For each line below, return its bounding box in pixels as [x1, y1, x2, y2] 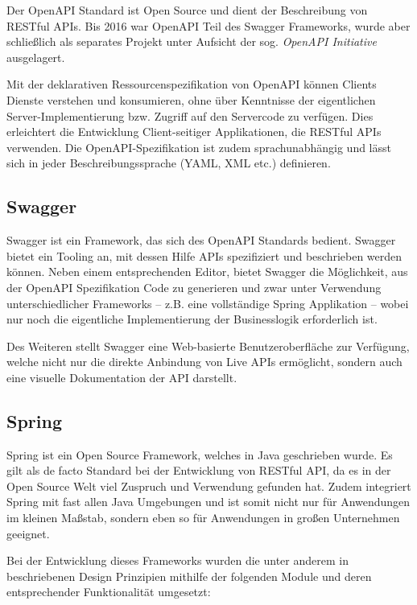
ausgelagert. [6, 48, 65, 65]
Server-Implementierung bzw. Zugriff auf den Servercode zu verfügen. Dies [6, 107, 374, 124]
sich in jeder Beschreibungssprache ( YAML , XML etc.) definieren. [6, 154, 331, 171]
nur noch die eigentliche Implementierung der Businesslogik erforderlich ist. [6, 311, 378, 327]
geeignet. [6, 525, 50, 541]
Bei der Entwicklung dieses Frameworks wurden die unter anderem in [6, 552, 349, 569]
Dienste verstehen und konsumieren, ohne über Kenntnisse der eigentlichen [6, 91, 376, 108]
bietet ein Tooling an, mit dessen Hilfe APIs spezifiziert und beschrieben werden [6, 247, 403, 264]
